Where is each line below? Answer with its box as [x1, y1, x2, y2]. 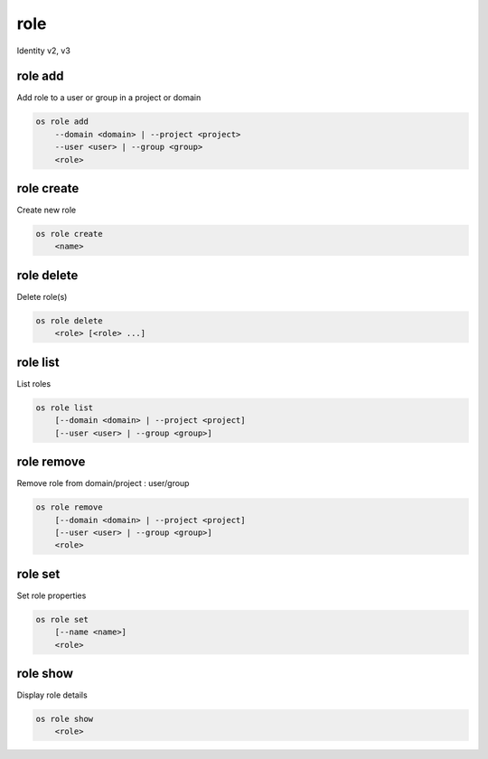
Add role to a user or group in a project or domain [16, 92, 202, 103]
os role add [35, 117, 89, 126]
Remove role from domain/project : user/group [16, 478, 190, 489]
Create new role [16, 204, 77, 216]
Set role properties [16, 590, 87, 601]
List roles [16, 378, 52, 389]
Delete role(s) [16, 291, 68, 302]
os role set [35, 614, 89, 624]
